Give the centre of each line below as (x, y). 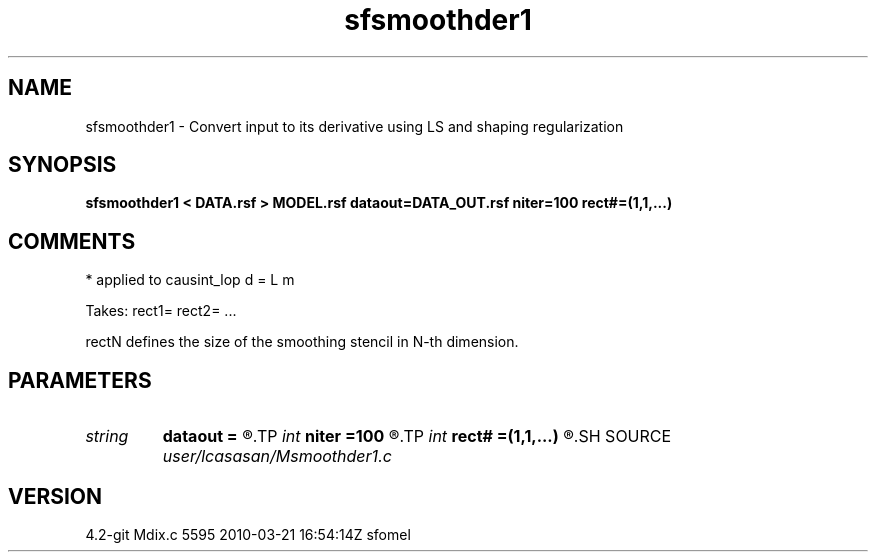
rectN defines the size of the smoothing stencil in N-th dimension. (302, 342)
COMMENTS (72, 241)
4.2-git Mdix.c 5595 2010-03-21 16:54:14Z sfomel (248, 534)
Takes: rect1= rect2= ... (161, 311)
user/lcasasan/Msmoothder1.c (277, 456)
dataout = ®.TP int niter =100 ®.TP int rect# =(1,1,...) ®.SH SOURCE (417, 436)
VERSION (55, 496)
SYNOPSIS (62, 165)
